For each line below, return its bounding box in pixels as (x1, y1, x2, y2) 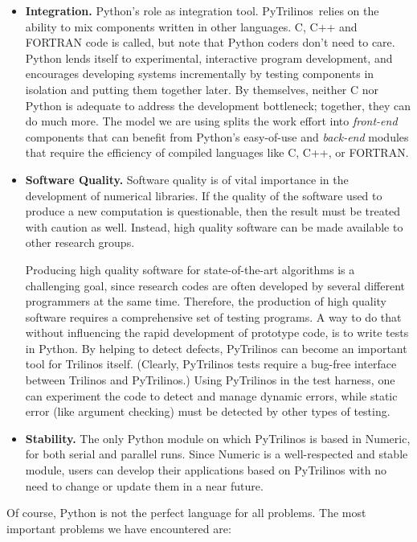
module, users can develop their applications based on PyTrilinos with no (25, 462, 386, 478)
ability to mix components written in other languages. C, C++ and (25, 18, 358, 35)
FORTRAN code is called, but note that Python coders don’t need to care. (25, 34, 395, 51)
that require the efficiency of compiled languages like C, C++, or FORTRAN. (25, 144, 409, 161)
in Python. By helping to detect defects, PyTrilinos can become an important (25, 339, 407, 356)
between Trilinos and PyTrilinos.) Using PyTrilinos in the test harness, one (25, 372, 395, 388)
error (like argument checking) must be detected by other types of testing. (25, 403, 390, 420)
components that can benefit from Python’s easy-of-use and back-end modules (25, 128, 409, 145)
